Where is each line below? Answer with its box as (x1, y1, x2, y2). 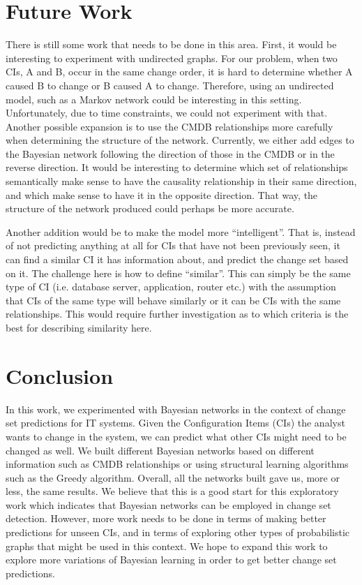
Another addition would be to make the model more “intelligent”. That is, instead (6, 224, 356, 239)
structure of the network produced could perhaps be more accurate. (6, 201, 294, 216)
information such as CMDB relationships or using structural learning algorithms (6, 457, 349, 471)
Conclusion (6, 361, 114, 390)
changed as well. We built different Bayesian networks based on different (6, 443, 315, 457)
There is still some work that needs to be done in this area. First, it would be (6, 37, 337, 52)
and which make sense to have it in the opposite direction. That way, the (6, 187, 318, 202)
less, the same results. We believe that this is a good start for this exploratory (6, 484, 339, 498)
